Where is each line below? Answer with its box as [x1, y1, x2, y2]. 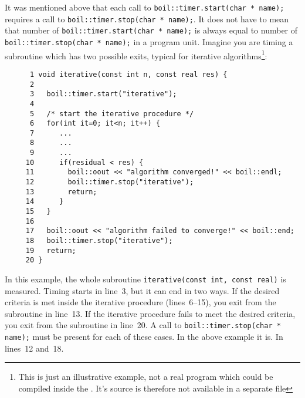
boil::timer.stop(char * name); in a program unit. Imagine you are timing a [5, 35, 293, 48]
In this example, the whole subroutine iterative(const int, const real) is [5, 273, 286, 285]
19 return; [25, 246, 76, 255]
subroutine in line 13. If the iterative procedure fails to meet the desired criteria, [5, 307, 296, 319]
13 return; [25, 187, 97, 196]
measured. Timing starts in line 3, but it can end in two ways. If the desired [5, 284, 280, 296]
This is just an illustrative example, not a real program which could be [18, 370, 273, 383]
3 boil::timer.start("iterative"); [29, 90, 177, 99]
